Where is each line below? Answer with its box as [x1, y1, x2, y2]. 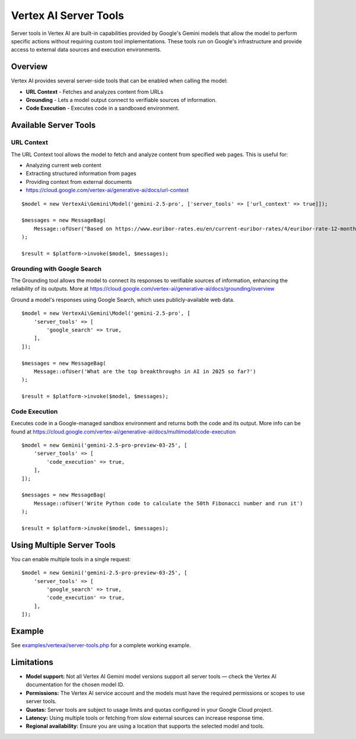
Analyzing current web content [26, 161, 101, 168]
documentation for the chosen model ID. [26, 681, 125, 688]
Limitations [11, 657, 53, 667]
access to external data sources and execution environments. [11, 46, 161, 53]
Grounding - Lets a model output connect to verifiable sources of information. [26, 97, 217, 104]
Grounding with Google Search [11, 265, 102, 273]
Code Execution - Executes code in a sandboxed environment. [26, 104, 180, 112]
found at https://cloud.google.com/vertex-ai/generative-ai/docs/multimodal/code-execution [11, 428, 236, 435]
